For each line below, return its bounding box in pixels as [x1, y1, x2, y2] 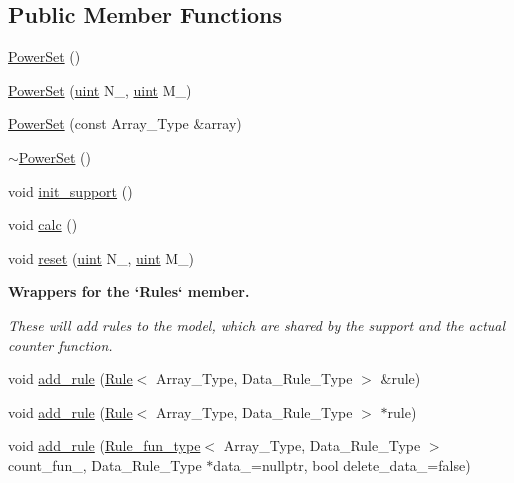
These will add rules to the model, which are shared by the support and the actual [8, 314, 506, 335]
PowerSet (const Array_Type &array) [8, 113, 242, 134]
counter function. [8, 334, 113, 355]
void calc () [8, 214, 78, 235]
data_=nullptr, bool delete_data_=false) [213, 454, 471, 475]
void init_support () [8, 180, 133, 201]
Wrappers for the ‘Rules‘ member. [8, 281, 250, 302]
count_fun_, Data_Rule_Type [8, 454, 202, 475]
